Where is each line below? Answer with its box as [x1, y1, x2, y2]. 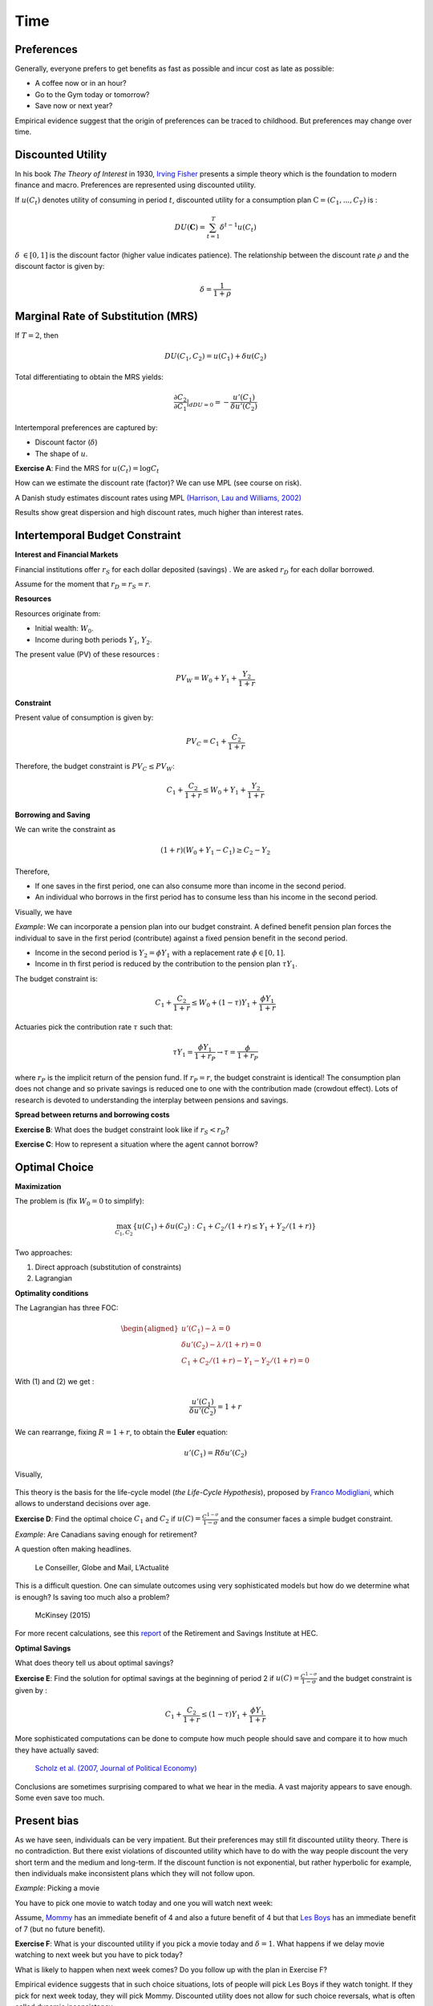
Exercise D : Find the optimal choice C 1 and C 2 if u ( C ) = [14, 1513, 201, 1525]
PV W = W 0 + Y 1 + [175, 674, 237, 685]
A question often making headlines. [14, 1545, 132, 1554]
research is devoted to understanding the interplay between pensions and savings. [14, 1095, 289, 1105]
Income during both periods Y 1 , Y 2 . [34, 635, 152, 646]
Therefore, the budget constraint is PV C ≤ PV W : [14, 761, 176, 773]
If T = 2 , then [14, 330, 59, 340]
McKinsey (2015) [34, 1610, 91, 1620]
